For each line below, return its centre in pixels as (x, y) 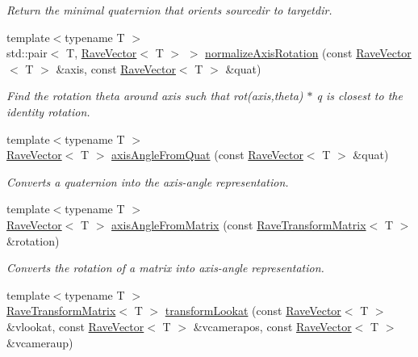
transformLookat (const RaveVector (253, 311)
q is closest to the (359, 96)
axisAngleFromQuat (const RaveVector (207, 155)
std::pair (27, 53)
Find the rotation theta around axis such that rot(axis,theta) (155, 96)
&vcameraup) (40, 342)
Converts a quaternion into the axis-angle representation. (148, 181)
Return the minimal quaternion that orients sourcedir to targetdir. (169, 10)
